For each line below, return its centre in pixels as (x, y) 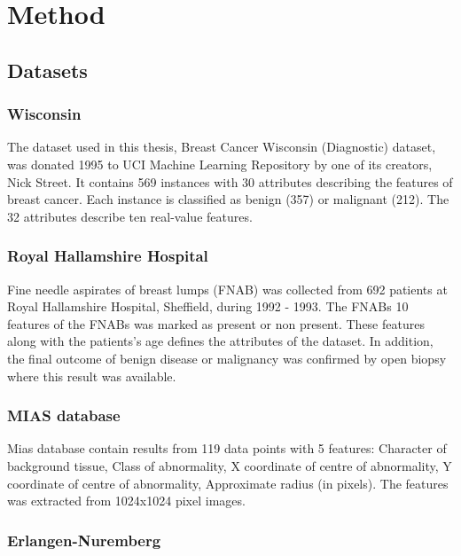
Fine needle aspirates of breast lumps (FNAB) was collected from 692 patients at (227, 289)
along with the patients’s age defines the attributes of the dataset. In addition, (220, 341)
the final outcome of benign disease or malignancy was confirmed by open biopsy (227, 358)
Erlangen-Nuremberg (84, 540)
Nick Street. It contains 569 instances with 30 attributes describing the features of (230, 181)
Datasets (47, 70)
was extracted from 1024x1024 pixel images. (126, 501)
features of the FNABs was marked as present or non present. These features (216, 323)
